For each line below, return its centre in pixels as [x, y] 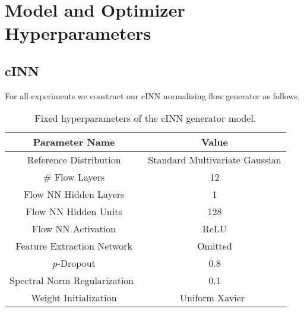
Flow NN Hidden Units [74, 212]
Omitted [215, 246]
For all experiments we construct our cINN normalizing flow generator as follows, [152, 95]
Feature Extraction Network [74, 246]
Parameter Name [74, 142]
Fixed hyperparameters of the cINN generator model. [145, 118]
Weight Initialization [74, 298]
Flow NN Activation [74, 229]
